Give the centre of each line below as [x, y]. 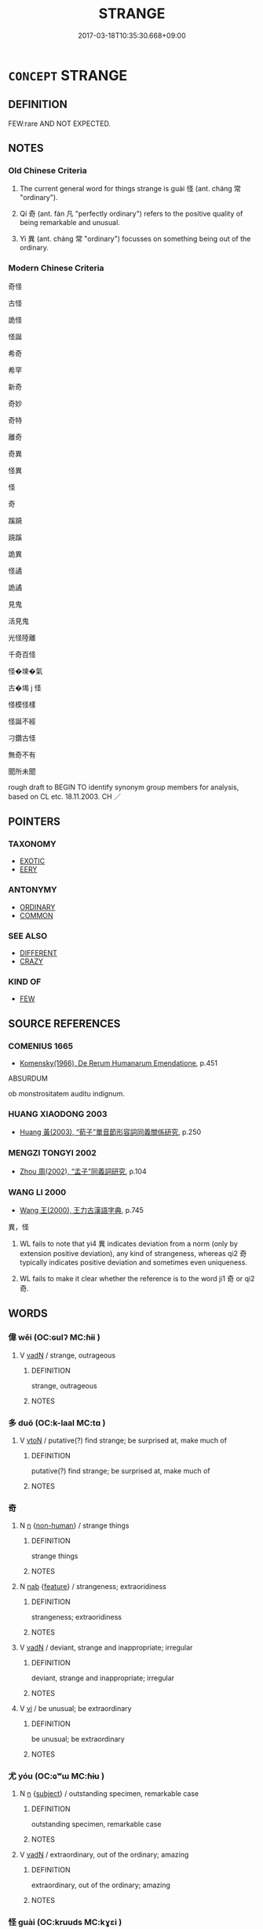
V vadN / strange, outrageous [68, 1355]
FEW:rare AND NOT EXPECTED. [60, 124]
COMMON [36, 915]
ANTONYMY [33, 890]
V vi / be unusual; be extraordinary [75, 1709]
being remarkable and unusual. [69, 223]
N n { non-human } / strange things [74, 1526]
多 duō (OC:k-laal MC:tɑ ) [57, 1423]
